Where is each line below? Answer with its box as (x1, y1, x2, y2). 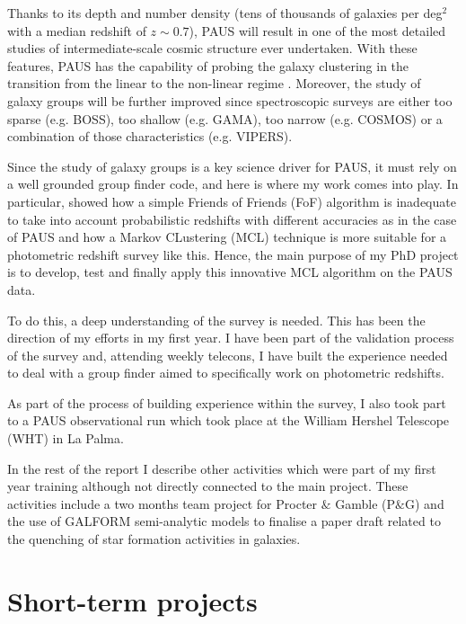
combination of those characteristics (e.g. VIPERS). (7, 127, 293, 146)
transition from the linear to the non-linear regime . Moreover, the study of (7, 74, 421, 93)
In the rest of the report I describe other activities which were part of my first (7, 459, 436, 477)
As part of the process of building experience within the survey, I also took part (7, 393, 446, 412)
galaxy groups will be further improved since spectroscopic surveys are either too (7, 91, 453, 110)
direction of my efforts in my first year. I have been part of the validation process (7, 328, 454, 347)
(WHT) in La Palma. (7, 429, 124, 448)
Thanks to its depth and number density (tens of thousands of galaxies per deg (7, 4, 443, 22)
